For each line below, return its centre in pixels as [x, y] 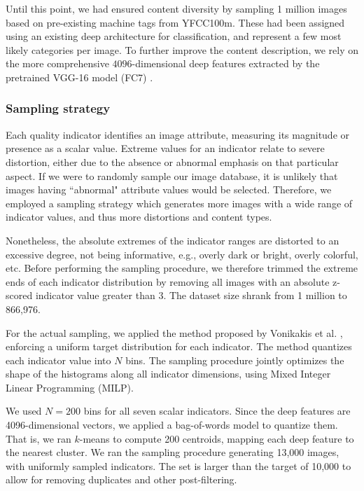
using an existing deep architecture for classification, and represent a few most [174, 36]
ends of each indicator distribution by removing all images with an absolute [168, 281]
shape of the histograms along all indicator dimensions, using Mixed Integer [168, 374]
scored [19, 295]
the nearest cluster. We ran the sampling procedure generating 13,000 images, [173, 452]
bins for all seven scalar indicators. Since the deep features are [217, 411]
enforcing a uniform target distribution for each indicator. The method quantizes [179, 346]
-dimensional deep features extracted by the [226, 63]
